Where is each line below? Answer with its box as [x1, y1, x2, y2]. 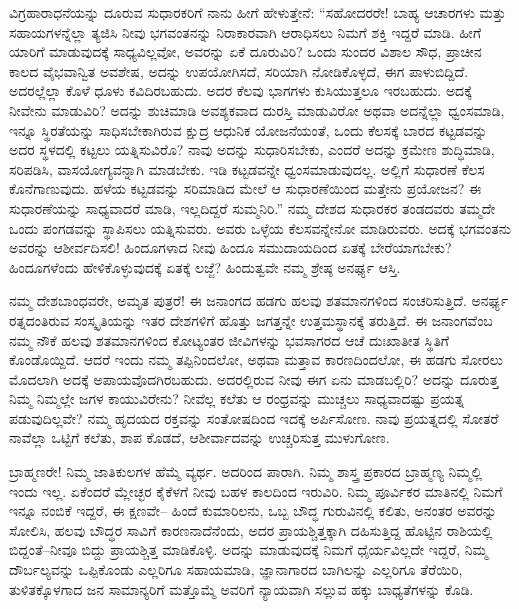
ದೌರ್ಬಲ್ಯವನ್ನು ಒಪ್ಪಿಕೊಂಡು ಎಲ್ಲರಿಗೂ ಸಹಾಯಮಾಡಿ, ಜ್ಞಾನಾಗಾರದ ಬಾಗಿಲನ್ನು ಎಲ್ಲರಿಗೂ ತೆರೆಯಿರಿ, [9, 559, 463, 580]
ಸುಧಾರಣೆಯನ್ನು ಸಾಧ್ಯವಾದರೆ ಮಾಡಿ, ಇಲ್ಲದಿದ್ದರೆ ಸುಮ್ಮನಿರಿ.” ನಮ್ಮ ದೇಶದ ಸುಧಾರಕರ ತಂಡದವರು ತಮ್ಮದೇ [9, 197, 496, 218]
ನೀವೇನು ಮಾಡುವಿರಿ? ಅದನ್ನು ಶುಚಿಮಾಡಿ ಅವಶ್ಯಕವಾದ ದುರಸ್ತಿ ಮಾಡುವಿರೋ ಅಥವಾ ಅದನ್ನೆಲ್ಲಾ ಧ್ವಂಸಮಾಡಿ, [9, 99, 505, 120]
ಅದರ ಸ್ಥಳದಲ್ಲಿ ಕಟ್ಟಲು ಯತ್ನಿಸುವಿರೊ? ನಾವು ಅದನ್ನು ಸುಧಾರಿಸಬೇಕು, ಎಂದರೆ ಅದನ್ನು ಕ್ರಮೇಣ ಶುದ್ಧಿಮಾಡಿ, [9, 139, 495, 160]
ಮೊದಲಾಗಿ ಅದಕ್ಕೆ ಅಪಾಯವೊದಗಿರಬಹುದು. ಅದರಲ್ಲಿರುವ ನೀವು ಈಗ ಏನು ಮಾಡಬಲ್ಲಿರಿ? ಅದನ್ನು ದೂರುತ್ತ [9, 368, 499, 389]
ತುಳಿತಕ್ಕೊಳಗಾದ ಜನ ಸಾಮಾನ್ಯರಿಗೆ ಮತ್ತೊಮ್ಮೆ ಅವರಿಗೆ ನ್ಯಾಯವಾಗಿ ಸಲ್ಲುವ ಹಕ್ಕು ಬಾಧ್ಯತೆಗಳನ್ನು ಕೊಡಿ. [9, 578, 474, 599]
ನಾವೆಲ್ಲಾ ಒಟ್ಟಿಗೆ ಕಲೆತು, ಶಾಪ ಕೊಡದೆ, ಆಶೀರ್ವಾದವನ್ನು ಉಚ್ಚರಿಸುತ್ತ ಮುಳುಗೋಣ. [9, 427, 390, 448]
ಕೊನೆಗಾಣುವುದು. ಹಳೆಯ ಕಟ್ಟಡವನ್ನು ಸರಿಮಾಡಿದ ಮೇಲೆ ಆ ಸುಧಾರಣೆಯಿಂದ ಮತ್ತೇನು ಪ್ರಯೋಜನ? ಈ [9, 178, 482, 199]
